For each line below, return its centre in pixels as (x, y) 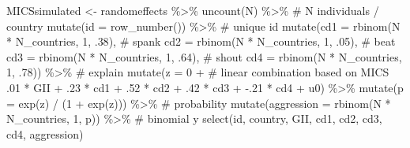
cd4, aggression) (45, 133)
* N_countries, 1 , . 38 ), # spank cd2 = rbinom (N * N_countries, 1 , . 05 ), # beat (201, 41)
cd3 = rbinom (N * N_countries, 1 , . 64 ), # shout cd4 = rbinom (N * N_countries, (204, 56)
